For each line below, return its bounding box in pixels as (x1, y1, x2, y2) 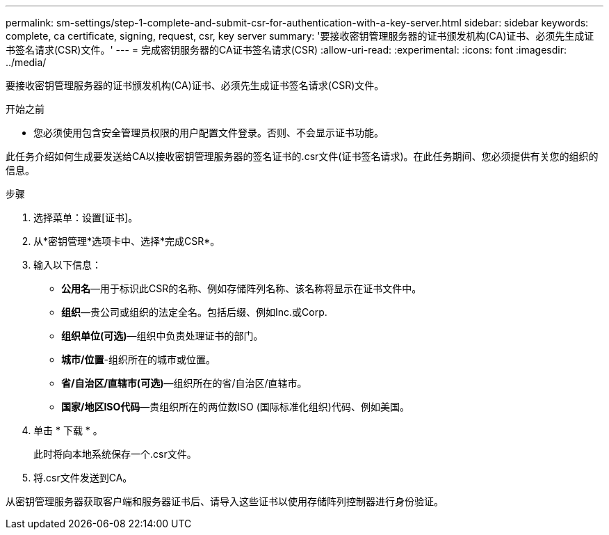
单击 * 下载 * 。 (33, 424, 103, 436)
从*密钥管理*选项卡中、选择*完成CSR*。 (33, 235, 220, 247)
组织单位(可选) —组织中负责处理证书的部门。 (61, 330, 263, 342)
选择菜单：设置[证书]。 (33, 211, 138, 223)
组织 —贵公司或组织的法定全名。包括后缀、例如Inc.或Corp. (61, 306, 327, 318)
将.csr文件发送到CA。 (33, 472, 133, 484)
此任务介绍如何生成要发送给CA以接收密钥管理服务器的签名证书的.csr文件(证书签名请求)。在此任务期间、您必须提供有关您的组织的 (6, 150, 599, 162)
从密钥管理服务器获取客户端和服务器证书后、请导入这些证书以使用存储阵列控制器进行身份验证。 (6, 495, 444, 507)
